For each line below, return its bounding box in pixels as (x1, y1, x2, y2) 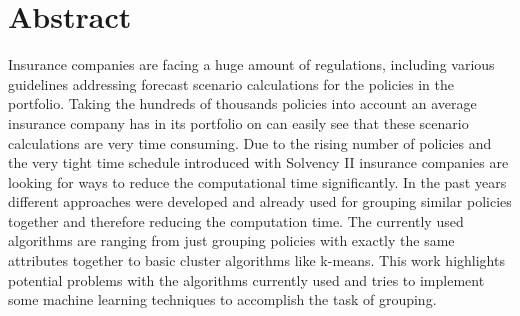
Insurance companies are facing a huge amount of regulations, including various (8, 54, 495, 75)
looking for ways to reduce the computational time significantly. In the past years (8, 171, 507, 192)
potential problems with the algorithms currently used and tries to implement (8, 269, 485, 290)
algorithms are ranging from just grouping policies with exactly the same (8, 230, 455, 251)
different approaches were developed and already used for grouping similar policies (8, 191, 512, 212)
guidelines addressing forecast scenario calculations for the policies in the (8, 73, 454, 94)
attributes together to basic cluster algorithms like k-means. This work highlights (8, 250, 505, 271)
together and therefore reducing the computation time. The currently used (8, 210, 464, 231)
